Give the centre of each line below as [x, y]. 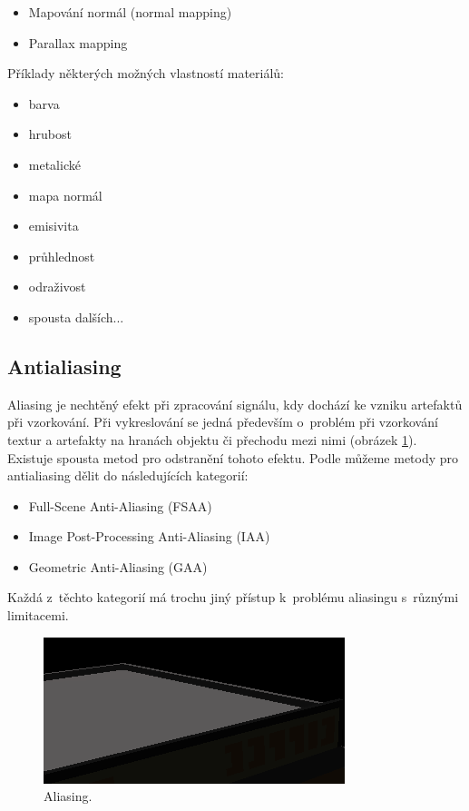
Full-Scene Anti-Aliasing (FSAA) [120, 505]
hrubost [50, 134]
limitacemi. [38, 615]
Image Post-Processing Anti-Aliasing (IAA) [149, 536]
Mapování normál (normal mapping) [130, 12]
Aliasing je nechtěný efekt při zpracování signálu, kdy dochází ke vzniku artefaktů [235, 404]
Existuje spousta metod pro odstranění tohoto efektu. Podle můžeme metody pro [233, 457]
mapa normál [65, 195]
